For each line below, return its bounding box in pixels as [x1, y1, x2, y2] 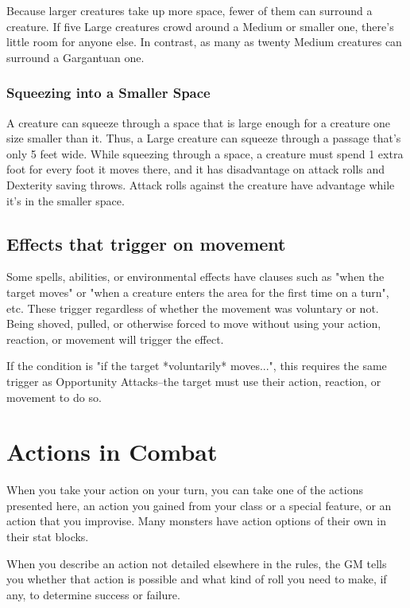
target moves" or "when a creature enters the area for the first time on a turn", [6, 283, 389, 300]
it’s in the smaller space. [6, 192, 125, 209]
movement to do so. [6, 388, 102, 405]
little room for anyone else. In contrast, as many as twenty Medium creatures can [6, 33, 402, 50]
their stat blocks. [6, 528, 89, 545]
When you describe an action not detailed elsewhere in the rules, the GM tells [6, 555, 387, 571]
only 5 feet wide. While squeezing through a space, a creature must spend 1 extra [6, 145, 404, 162]
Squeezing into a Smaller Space [6, 83, 211, 103]
